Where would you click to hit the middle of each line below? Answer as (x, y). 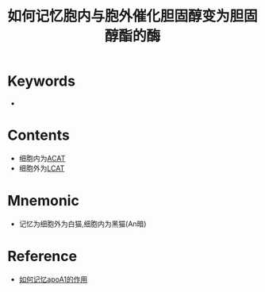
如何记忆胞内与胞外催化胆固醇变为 (119, 16)
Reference (42, 256)
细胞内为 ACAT (42, 158)
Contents (39, 135)
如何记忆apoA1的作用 (53, 279)
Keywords (42, 81)
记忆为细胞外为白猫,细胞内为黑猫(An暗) (83, 224)
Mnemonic (44, 201)
